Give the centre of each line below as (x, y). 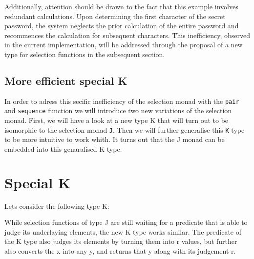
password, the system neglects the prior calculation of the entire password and (122, 26)
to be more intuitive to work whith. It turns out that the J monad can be (115, 139)
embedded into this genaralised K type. (63, 149)
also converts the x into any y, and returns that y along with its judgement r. (120, 251)
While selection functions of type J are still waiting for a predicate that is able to (126, 222)
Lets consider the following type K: (57, 206)
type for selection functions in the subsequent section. (85, 54)
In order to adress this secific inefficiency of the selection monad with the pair (122, 101)
